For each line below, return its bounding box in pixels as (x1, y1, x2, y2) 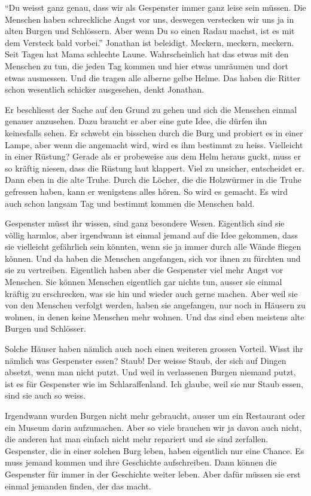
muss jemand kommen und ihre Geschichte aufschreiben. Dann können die (5, 456, 277, 469)
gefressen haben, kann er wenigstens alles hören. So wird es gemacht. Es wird (5, 185, 288, 197)
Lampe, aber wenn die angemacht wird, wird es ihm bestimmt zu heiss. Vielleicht (5, 138, 303, 151)
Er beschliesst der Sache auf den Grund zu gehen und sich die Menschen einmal (5, 103, 297, 115)
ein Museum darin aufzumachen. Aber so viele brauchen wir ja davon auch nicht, (5, 421, 302, 433)
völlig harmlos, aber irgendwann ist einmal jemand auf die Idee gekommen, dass (5, 228, 298, 241)
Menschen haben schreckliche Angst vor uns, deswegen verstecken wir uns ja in (5, 13, 294, 25)
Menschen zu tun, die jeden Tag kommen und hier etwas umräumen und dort (5, 59, 288, 72)
